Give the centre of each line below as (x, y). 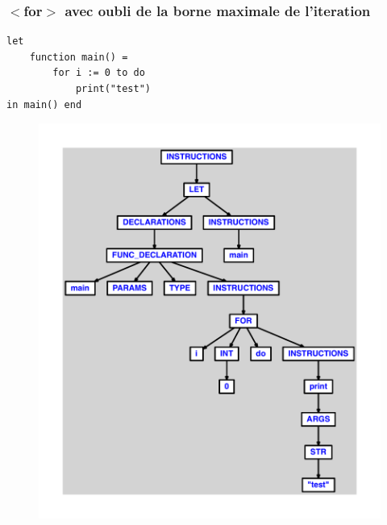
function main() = (79, 57)
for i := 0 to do (99, 73)
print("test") (113, 89)
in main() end (44, 104)
